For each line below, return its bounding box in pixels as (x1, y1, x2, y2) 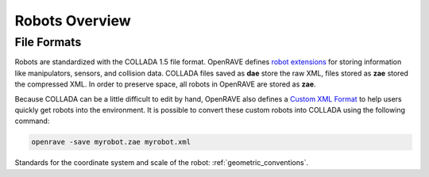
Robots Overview (14, 12, 131, 29)
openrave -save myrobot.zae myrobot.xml (31, 137, 191, 147)
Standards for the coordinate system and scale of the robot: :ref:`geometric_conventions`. (14, 158, 309, 167)
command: (14, 116, 50, 126)
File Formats (14, 35, 82, 49)
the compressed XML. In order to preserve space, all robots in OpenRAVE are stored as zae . (14, 79, 317, 89)
